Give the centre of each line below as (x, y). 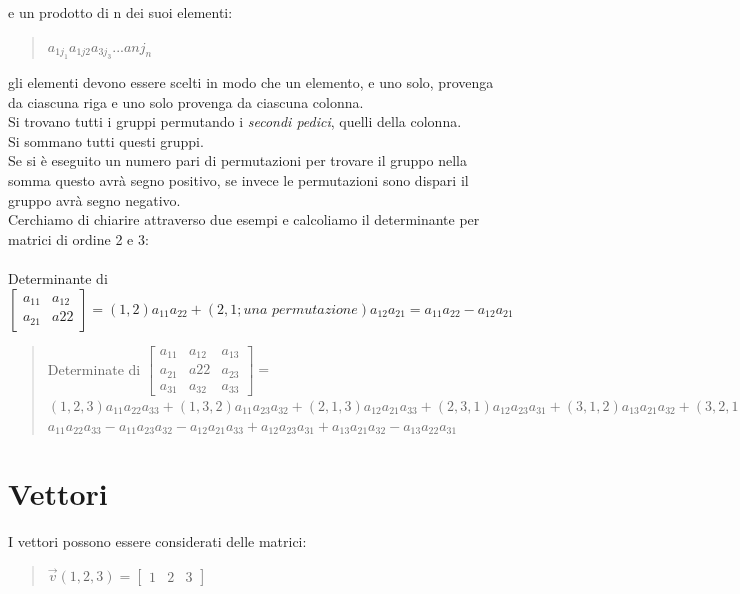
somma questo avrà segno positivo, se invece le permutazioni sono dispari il (238, 179)
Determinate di (94, 368)
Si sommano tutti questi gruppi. (106, 140)
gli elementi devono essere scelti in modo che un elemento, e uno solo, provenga (251, 82)
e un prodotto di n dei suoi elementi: (120, 12)
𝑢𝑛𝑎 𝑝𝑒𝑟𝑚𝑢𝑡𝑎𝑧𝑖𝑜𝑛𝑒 (300, 309)
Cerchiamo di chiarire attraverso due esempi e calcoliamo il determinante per (244, 219)
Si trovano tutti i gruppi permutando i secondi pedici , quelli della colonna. (235, 121)
